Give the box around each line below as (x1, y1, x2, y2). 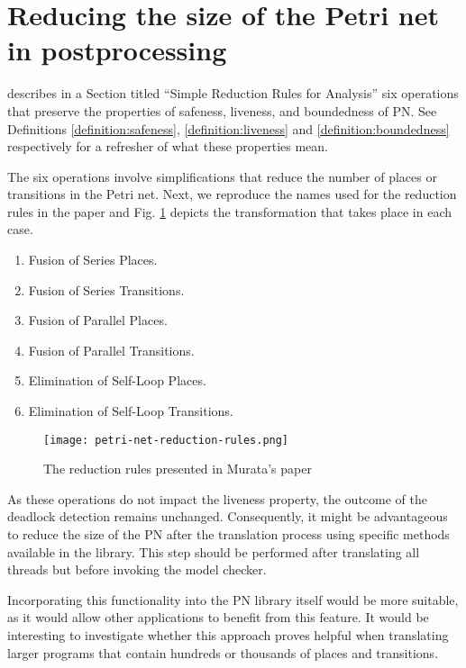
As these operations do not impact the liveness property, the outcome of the (7, 489, 427, 508)
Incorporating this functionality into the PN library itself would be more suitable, (7, 590, 459, 609)
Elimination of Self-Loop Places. (28, 371, 206, 390)
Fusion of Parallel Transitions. (28, 340, 195, 359)
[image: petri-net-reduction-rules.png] (43, 433, 289, 447)
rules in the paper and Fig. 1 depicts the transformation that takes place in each (7, 202, 452, 221)
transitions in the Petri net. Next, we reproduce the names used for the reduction (7, 185, 457, 203)
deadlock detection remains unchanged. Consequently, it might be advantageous (7, 507, 448, 526)
